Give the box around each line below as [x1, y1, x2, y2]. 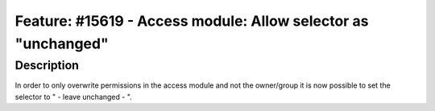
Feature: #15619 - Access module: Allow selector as [14, 12, 369, 30]
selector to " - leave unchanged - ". [14, 92, 132, 101]
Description [14, 58, 80, 72]
